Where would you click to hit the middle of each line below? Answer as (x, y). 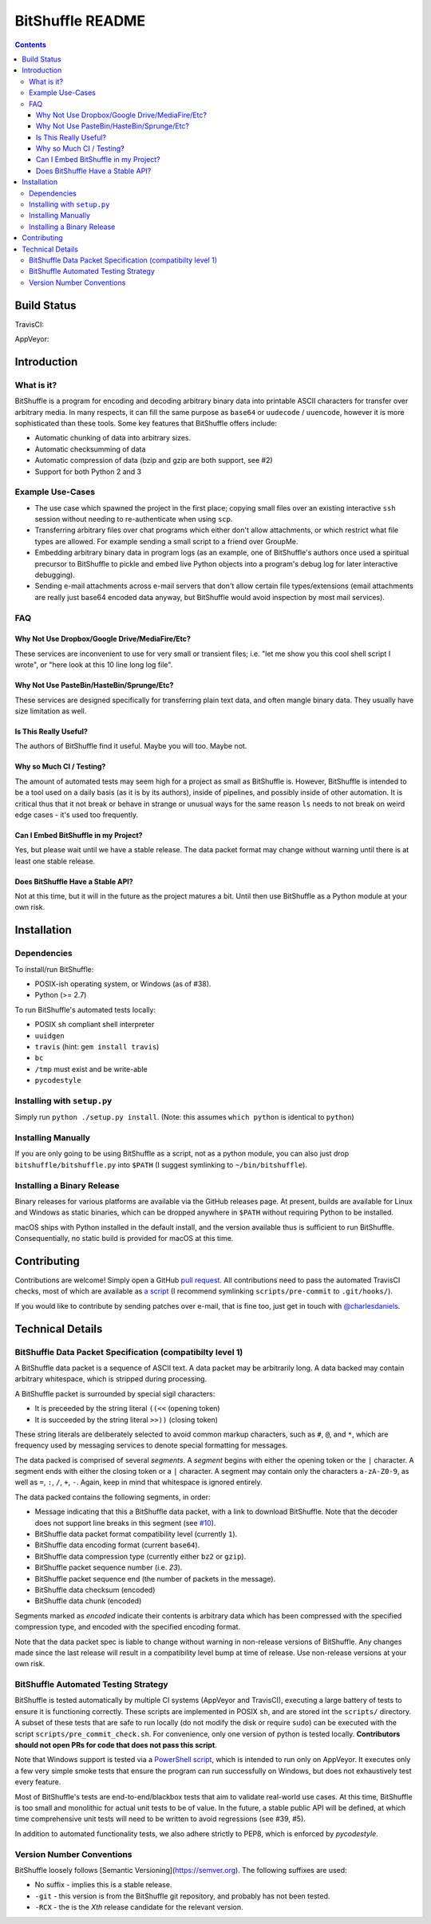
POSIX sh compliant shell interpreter (95, 1025)
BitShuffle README (80, 21)
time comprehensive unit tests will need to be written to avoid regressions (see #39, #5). (160, 1819)
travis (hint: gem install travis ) (97, 1046)
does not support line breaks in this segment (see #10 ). (125, 1523)
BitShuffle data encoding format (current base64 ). (117, 1545)
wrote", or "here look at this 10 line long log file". (94, 665)
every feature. (38, 1782)
